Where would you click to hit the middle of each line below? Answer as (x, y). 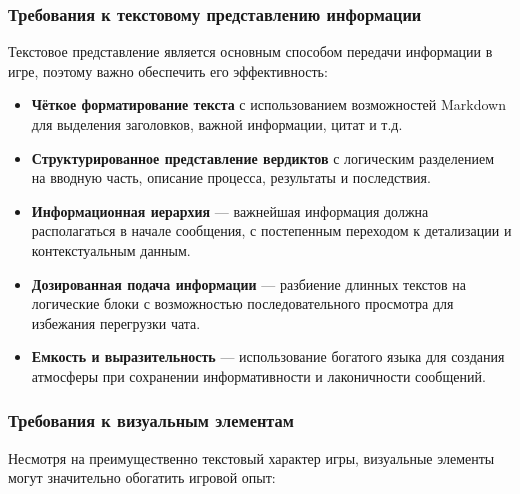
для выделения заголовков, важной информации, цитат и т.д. (217, 124)
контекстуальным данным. (111, 249)
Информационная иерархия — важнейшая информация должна (230, 210)
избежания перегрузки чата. (116, 322)
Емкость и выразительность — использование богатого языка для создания (268, 356)
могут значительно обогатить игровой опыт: (142, 477)
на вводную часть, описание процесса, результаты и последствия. (231, 177)
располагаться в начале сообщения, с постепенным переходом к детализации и (271, 230)
